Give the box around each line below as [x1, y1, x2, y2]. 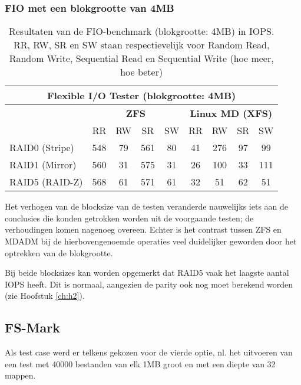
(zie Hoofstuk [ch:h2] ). [5, 289, 85, 302]
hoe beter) [120, 65, 163, 79]
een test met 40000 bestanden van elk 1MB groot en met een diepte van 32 [5, 357, 276, 370]
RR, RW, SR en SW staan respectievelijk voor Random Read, [13, 38, 270, 52]
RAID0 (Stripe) [9, 141, 74, 155]
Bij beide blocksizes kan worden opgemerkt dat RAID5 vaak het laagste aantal [5, 266, 289, 279]
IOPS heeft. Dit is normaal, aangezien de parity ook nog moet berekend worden [5, 278, 293, 290]
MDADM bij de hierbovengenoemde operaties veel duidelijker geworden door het [5, 235, 297, 247]
